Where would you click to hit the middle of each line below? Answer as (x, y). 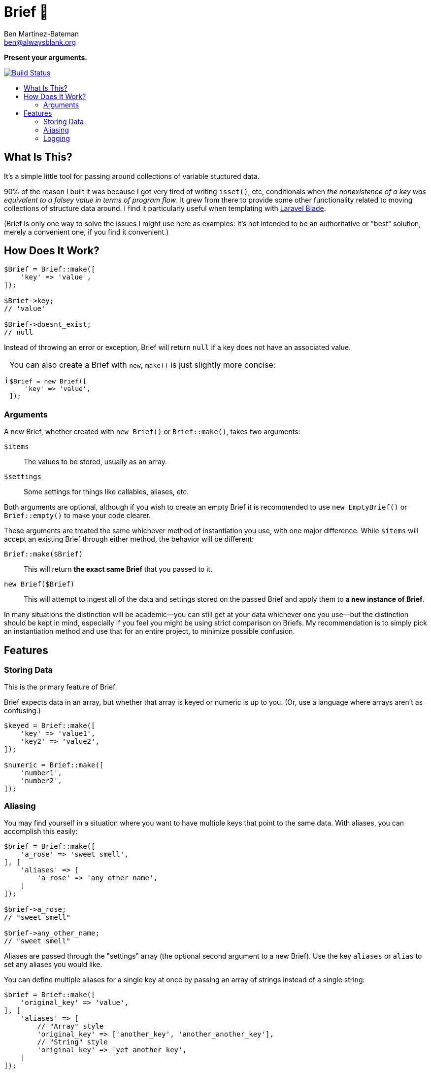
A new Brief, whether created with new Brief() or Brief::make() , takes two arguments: (152, 432)
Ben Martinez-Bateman (41, 34)
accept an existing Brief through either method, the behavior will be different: (129, 539)
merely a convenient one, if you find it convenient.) (86, 232)
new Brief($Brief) (39, 584)
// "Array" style (70, 1026)
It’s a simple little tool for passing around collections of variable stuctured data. (132, 176)
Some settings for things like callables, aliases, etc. (106, 492)
